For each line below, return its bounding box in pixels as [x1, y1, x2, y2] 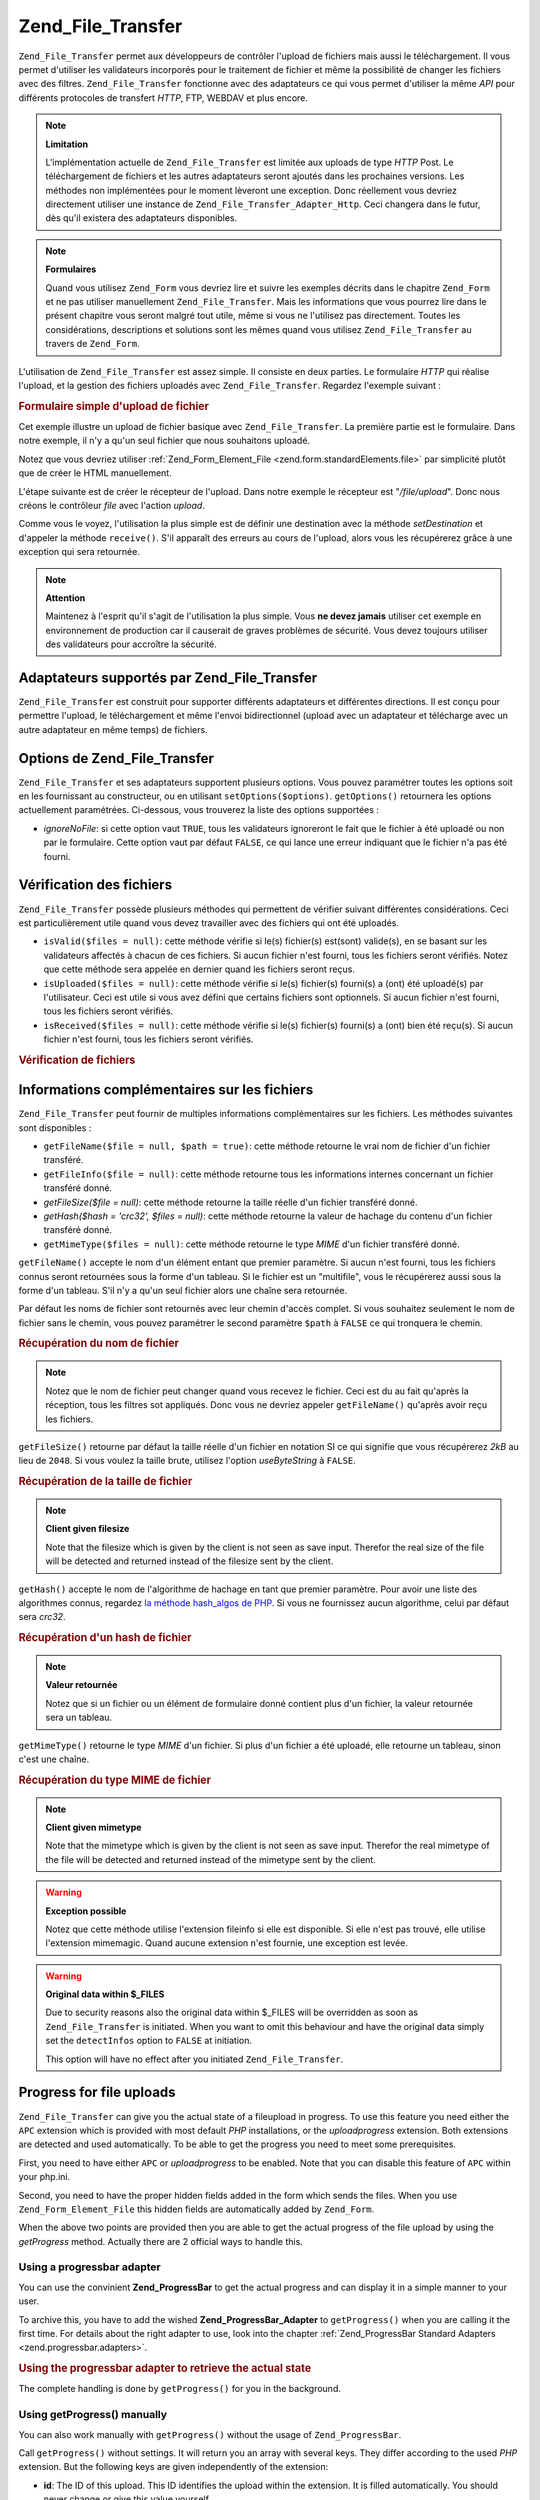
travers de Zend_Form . [45, 338, 140, 350]
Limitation [45, 138, 89, 150]
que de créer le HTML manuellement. [18, 467, 172, 479]
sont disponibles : [18, 1121, 92, 1134]
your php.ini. [18, 2171, 71, 2183]
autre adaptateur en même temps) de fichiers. [18, 723, 209, 735]
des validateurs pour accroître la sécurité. [45, 638, 217, 650]
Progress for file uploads [18, 2084, 176, 2101]
